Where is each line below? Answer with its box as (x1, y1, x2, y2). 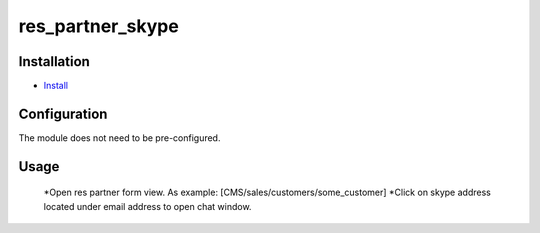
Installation (18, 53, 90, 70)
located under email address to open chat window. (43, 200, 252, 212)
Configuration (18, 105, 108, 122)
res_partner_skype (18, 15, 179, 37)
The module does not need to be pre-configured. (18, 131, 221, 144)
